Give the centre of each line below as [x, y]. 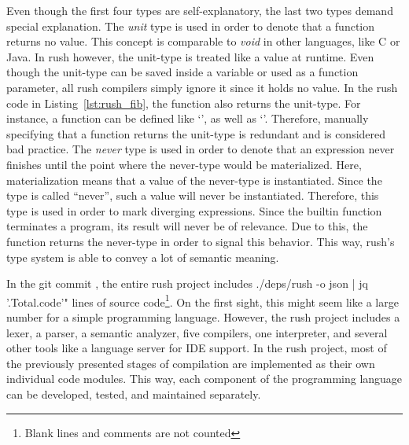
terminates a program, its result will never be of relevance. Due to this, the [187, 226]
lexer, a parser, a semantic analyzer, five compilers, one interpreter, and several [197, 332]
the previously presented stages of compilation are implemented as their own [191, 363]
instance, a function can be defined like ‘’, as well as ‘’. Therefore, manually [188, 118]
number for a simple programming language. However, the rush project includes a [203, 316]
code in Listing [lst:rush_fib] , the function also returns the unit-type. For [184, 103]
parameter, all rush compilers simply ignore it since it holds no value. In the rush [202, 87]
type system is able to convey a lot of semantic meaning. [143, 257]
